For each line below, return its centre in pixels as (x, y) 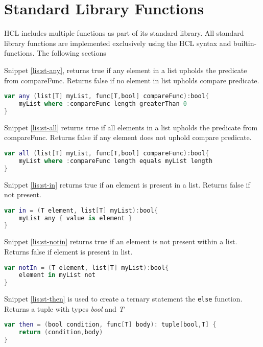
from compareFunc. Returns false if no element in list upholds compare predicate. (132, 80)
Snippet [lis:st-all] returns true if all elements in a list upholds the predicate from (131, 127)
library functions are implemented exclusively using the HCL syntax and (118, 43)
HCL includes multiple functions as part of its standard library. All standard (124, 33)
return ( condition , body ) (61, 332)
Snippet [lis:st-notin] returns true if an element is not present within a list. (121, 241)
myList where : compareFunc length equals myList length (116, 161)
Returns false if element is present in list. (68, 251)
